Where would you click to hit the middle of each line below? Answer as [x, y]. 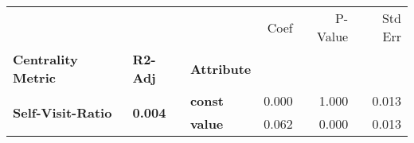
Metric [34, 77]
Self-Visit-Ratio [62, 112]
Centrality [45, 59]
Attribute [221, 68]
